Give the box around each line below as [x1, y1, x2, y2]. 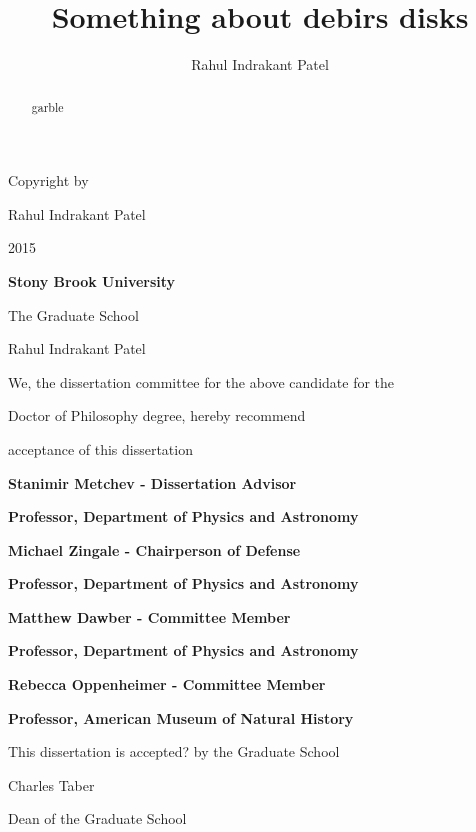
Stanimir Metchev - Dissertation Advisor [8, 472, 297, 493]
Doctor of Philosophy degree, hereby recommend [8, 405, 306, 426]
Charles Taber [8, 774, 95, 795]
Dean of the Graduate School [8, 808, 187, 829]
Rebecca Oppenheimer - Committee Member [8, 674, 326, 695]
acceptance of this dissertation [8, 438, 193, 459]
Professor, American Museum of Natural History [8, 707, 354, 728]
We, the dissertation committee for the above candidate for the [8, 371, 395, 392]
